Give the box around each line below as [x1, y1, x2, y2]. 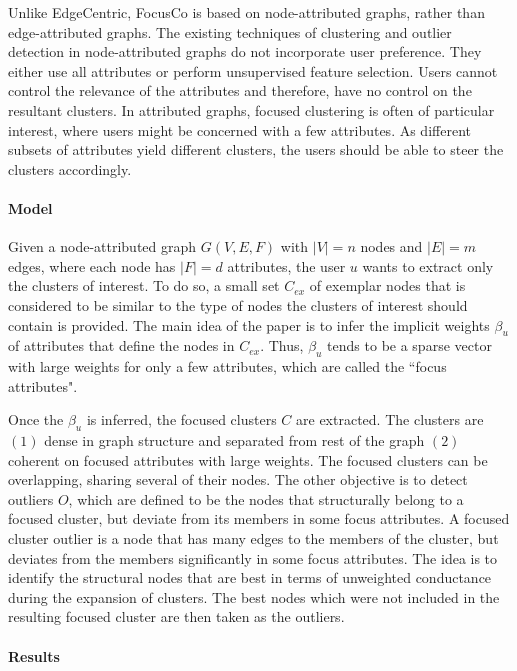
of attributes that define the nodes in [8, 335, 235, 356]
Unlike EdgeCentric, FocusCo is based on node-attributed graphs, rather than [8, 2, 485, 22]
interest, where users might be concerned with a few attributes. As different [8, 119, 471, 140]
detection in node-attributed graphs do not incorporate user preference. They [8, 41, 482, 62]
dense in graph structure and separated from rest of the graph [44, 430, 425, 451]
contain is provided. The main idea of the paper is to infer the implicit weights [8, 314, 490, 335]
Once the [8, 409, 64, 430]
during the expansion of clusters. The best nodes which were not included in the [8, 586, 500, 607]
